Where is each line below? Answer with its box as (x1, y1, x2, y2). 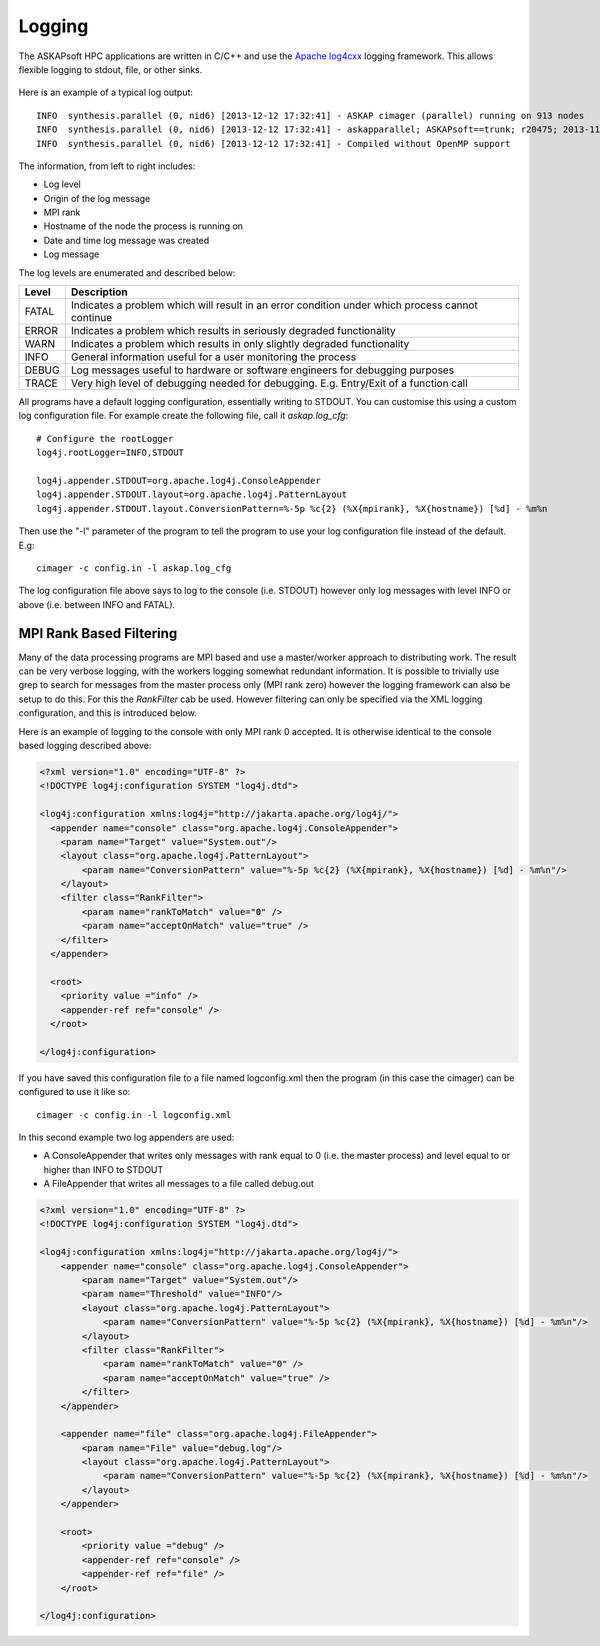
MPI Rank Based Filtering (18, 625, 178, 642)
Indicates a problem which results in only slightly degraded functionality (70, 337, 410, 351)
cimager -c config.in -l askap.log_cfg (36, 562, 232, 574)
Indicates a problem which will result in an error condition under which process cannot (70, 298, 479, 312)
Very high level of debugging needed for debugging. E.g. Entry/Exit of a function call (70, 376, 469, 390)
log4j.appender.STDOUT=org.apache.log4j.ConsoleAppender (36, 475, 322, 486)
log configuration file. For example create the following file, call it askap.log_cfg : (18, 410, 349, 422)
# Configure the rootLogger (36, 433, 174, 444)
